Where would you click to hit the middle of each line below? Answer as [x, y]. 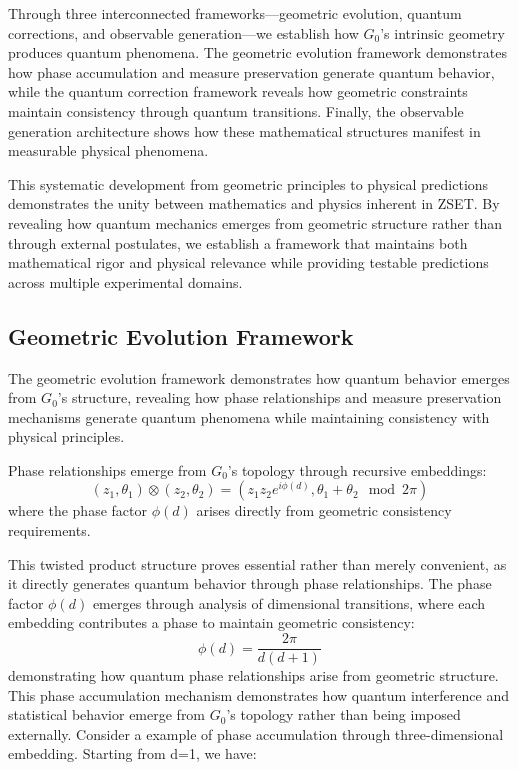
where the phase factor [77, 510]
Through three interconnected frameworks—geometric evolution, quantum [235, 13]
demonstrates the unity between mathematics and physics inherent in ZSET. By [254, 203]
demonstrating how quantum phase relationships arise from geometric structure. [253, 675]
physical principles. [66, 436]
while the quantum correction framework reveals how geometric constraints [238, 91]
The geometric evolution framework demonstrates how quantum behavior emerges [259, 377]
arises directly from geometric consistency [324, 510]
